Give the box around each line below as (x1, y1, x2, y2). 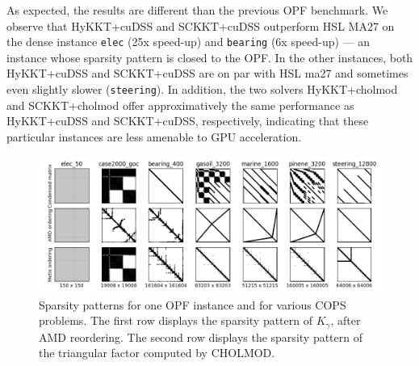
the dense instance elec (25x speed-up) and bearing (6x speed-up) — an (6, 33, 371, 50)
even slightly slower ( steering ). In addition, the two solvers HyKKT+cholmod (6, 81, 398, 98)
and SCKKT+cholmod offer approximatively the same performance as (6, 96, 354, 113)
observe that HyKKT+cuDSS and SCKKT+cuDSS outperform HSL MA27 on (6, 17, 395, 34)
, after (330, 312, 361, 329)
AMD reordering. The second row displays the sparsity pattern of (39, 328, 362, 345)
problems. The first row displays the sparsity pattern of (39, 312, 312, 329)
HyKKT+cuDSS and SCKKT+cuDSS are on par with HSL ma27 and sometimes (6, 65, 409, 82)
